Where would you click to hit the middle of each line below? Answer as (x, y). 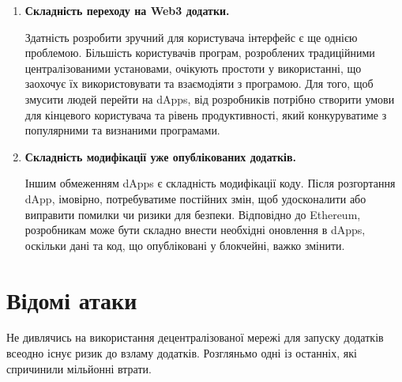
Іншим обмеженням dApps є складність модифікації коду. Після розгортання (210, 183)
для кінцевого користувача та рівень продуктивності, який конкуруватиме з (206, 114)
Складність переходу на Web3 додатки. (127, 10)
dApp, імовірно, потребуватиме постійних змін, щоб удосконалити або (195, 198)
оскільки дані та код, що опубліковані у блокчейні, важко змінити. (185, 245)
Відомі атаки (72, 299)
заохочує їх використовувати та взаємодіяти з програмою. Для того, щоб (199, 83)
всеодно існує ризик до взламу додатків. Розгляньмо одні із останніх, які (182, 353)
